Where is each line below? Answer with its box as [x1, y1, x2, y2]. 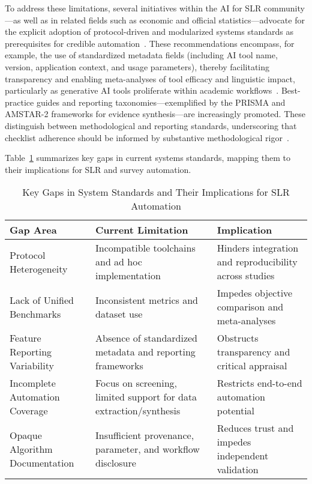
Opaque [10, 428, 42, 442]
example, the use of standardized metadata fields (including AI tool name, [5, 49, 278, 61]
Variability [10, 358, 54, 373]
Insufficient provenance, [95, 428, 194, 442]
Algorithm [10, 441, 53, 456]
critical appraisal [217, 358, 287, 373]
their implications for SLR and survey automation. [5, 163, 191, 175]
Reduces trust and [217, 421, 294, 435]
